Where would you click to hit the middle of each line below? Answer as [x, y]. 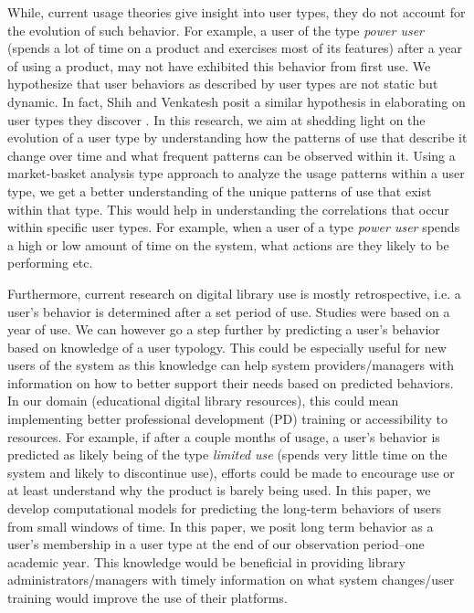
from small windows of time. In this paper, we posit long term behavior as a [221, 526]
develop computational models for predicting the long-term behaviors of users [224, 508]
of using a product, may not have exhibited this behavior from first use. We [219, 65]
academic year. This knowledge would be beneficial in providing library [206, 561]
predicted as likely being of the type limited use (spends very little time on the [227, 454]
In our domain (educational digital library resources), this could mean [203, 401]
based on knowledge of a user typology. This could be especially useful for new [227, 347]
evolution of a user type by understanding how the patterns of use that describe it [237, 137]
